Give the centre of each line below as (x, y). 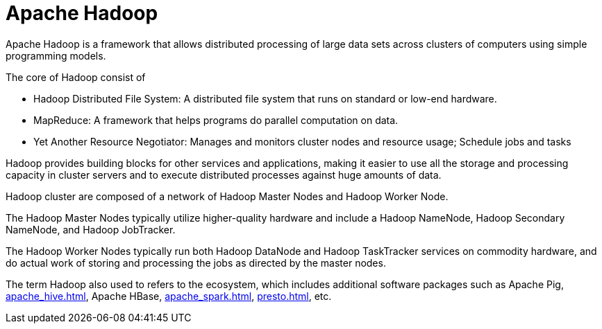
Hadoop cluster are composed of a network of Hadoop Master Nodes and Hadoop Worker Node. (227, 196)
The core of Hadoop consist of (76, 77)
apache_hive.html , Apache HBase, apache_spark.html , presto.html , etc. (169, 296)
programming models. (56, 55)
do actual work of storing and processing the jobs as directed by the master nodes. (196, 263)
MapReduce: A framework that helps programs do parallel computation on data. (216, 120)
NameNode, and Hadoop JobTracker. (91, 229)
